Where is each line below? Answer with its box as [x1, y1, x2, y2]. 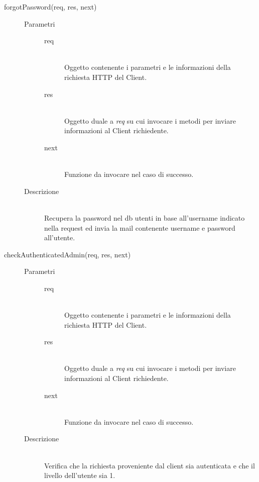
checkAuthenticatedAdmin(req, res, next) [4, 249, 131, 259]
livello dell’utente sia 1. [44, 470, 115, 480]
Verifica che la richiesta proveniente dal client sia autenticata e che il [44, 460, 255, 470]
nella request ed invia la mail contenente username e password [44, 222, 235, 233]
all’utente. [44, 232, 75, 243]
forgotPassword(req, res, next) [4, 2, 97, 12]
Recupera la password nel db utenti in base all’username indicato [44, 212, 245, 223]
